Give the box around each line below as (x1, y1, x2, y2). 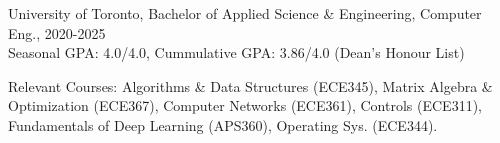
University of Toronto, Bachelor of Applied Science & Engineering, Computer (8, 3, 482, 23)
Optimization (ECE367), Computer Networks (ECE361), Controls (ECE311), (8, 95, 482, 116)
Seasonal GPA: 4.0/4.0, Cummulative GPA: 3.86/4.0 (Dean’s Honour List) (8, 42, 465, 63)
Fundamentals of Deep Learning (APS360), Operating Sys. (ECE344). (8, 114, 438, 135)
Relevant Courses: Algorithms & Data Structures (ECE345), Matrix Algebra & (8, 75, 493, 96)
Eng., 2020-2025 (8, 22, 106, 43)
